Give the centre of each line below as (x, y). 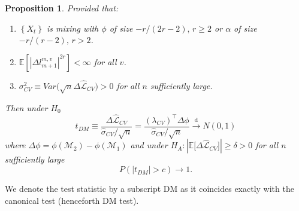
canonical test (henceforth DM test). (72, 200)
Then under (26, 107)
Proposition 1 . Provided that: (62, 8)
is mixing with (73, 28)
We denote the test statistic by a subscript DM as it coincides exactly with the (149, 189)
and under (149, 145)
